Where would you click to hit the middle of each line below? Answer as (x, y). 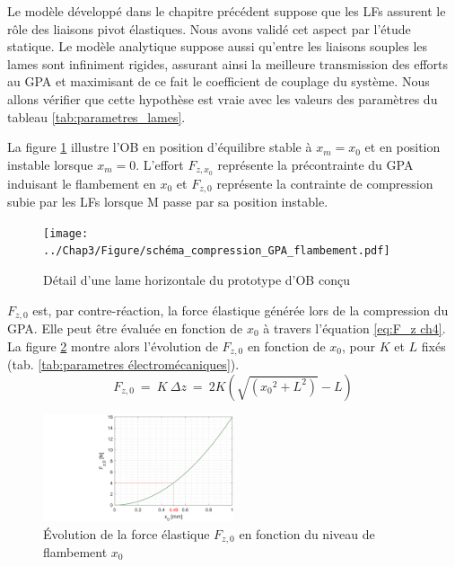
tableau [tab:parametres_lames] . (96, 116)
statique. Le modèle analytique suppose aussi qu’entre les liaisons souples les (218, 46)
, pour (359, 346)
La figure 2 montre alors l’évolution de (113, 346)
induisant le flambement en (82, 183)
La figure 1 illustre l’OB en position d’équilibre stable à (160, 147)
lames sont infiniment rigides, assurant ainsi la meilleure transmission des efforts (228, 63)
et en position (402, 147)
